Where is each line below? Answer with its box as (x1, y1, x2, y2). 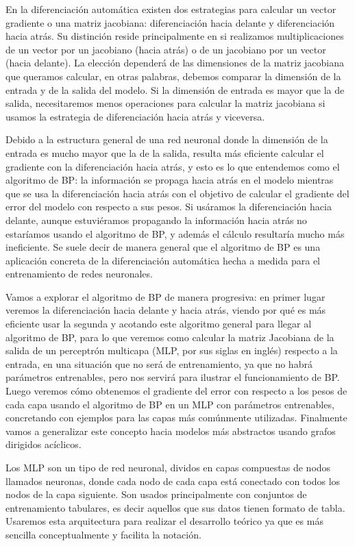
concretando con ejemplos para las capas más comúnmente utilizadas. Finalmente (5, 410, 347, 425)
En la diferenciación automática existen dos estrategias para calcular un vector (5, 2, 336, 16)
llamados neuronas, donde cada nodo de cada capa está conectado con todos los (5, 473, 341, 488)
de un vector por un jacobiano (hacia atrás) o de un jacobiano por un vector (5, 42, 326, 56)
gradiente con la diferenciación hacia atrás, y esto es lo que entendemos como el (5, 159, 340, 173)
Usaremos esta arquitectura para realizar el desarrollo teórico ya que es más (5, 514, 323, 528)
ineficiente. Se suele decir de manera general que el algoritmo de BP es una (5, 240, 321, 254)
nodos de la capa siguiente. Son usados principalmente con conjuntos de (5, 487, 307, 501)
